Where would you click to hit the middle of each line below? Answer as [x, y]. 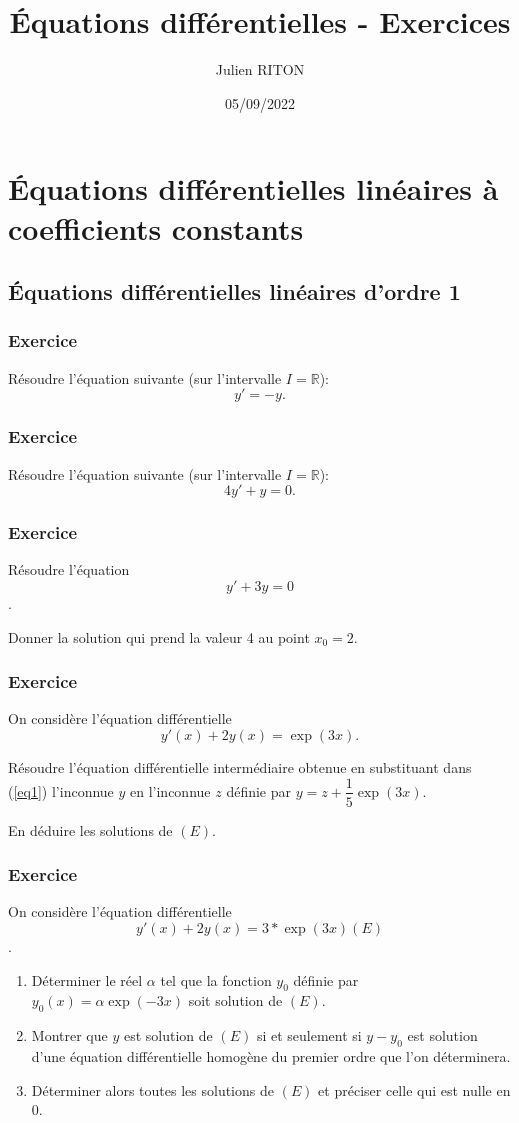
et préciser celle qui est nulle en [414, 1089]
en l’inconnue [170, 790]
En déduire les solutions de [90, 829]
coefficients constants [156, 227]
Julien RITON [260, 69]
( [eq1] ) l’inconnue [61, 790]
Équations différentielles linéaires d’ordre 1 [234, 291]
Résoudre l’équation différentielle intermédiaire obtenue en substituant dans [240, 766]
